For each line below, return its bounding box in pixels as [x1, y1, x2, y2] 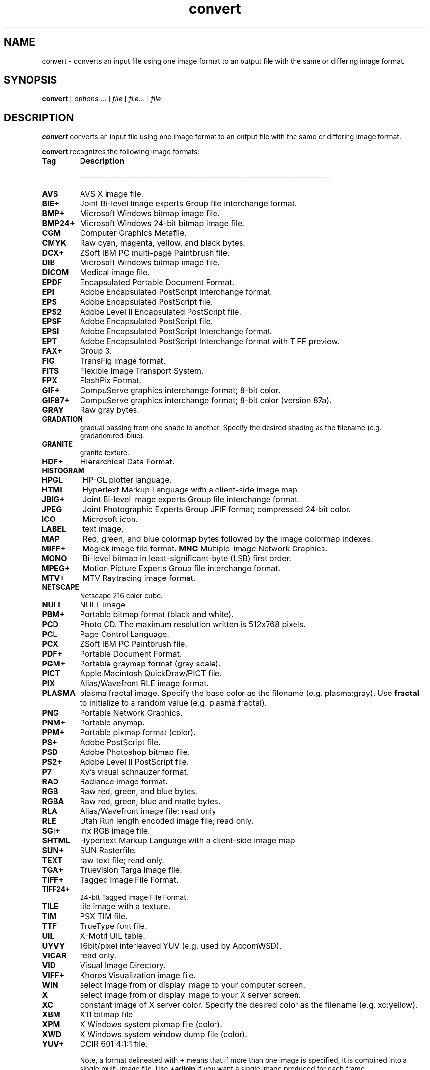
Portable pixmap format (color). [80, 727, 196, 738]
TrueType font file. [80, 921, 147, 931]
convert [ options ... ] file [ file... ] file [42, 94, 161, 103]
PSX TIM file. [80, 911, 128, 922]
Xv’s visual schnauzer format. [80, 767, 189, 777]
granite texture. [80, 448, 130, 457]
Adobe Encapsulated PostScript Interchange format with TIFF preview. [80, 336, 340, 347]
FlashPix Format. [80, 376, 141, 386]
